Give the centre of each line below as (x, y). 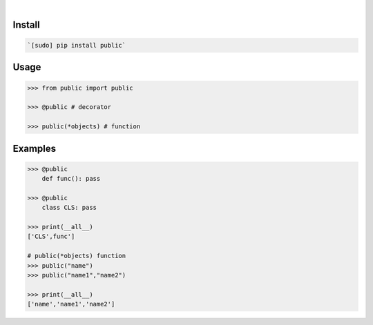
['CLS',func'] (51, 237)
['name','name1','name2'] (71, 304)
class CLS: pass (69, 208)
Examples (35, 148)
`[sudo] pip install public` (77, 45)
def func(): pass (71, 179)
